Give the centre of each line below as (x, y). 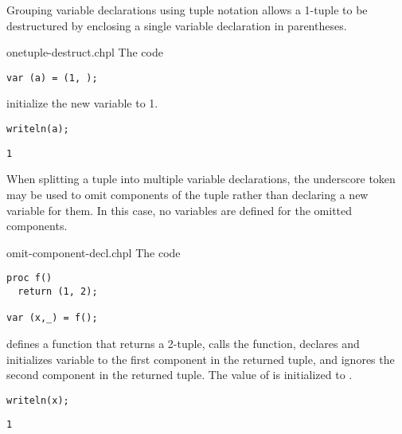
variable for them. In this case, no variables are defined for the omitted (180, 210)
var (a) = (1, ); (52, 78)
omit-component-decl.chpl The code (94, 252)
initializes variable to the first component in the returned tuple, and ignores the (201, 359)
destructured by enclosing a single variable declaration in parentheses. (177, 25)
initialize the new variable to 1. (82, 103)
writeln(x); (38, 400)
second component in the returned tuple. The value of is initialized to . (180, 375)
